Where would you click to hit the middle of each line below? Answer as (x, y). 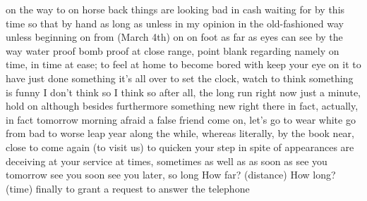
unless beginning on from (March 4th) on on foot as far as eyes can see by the (174, 37)
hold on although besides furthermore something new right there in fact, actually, (182, 106)
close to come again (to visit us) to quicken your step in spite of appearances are (180, 147)
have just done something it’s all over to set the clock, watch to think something (180, 78)
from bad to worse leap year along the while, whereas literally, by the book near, (180, 133)
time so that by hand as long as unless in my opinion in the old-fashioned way (175, 23)
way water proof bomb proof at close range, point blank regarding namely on (173, 50)
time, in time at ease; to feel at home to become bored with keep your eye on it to (183, 64)
